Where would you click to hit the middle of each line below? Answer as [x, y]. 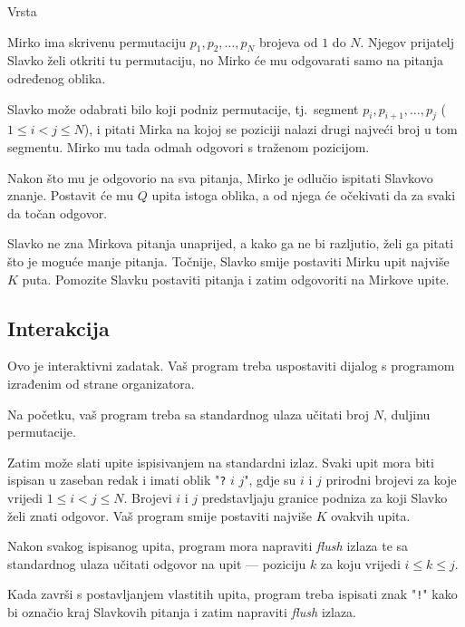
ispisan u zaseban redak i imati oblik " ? [117, 480]
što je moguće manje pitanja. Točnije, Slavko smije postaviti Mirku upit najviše [228, 260]
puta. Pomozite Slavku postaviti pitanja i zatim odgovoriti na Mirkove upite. [236, 279]
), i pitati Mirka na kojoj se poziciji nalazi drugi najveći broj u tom [271, 129]
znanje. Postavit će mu [71, 195]
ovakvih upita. [371, 515]
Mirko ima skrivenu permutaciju [97, 41]
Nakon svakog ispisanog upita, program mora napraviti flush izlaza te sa [208, 546]
